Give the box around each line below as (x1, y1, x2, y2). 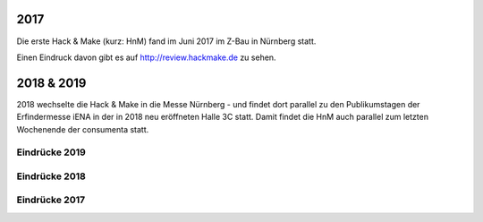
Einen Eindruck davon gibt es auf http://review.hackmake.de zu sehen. (16, 52, 276, 63)
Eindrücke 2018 (16, 170, 87, 183)
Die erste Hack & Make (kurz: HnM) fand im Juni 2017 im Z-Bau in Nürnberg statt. (16, 36, 317, 47)
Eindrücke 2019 (16, 146, 87, 158)
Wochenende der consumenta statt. (16, 124, 149, 134)
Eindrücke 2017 (16, 193, 85, 206)
